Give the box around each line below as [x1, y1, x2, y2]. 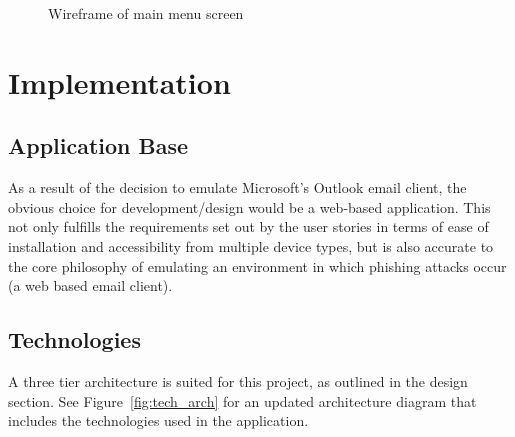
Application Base [8, 130, 189, 161]
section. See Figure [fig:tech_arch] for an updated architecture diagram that [8, 390, 477, 411]
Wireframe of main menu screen [48, 3, 244, 23]
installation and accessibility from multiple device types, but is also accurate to [8, 235, 494, 256]
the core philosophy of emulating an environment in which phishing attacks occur [8, 255, 507, 276]
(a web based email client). [8, 275, 173, 296]
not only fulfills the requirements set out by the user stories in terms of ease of [8, 216, 489, 237]
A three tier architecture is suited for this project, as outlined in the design [8, 370, 468, 391]
